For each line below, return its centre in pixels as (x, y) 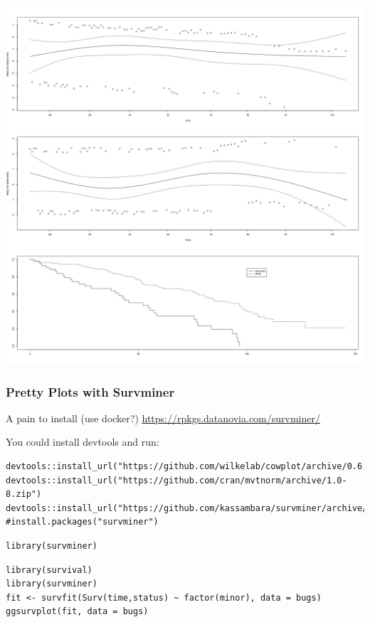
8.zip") (24, 494)
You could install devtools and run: (83, 442)
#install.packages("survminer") (82, 522)
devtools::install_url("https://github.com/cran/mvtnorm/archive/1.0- (176, 480)
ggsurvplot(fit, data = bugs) (77, 612)
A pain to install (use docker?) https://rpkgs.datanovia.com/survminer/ (163, 418)
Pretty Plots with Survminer (90, 391)
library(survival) (49, 570)
